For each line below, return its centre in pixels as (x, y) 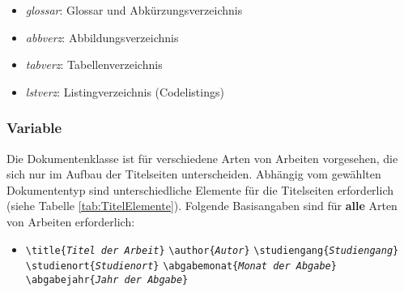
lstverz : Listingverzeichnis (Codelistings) (125, 91)
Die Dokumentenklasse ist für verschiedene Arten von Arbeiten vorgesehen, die (202, 158)
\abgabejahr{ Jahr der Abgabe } (107, 279)
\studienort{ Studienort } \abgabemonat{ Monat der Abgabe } (181, 266)
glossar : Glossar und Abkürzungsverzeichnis (134, 10)
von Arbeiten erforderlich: (71, 221)
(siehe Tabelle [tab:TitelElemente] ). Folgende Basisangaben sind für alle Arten (202, 206)
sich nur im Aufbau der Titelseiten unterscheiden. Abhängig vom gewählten (194, 174)
